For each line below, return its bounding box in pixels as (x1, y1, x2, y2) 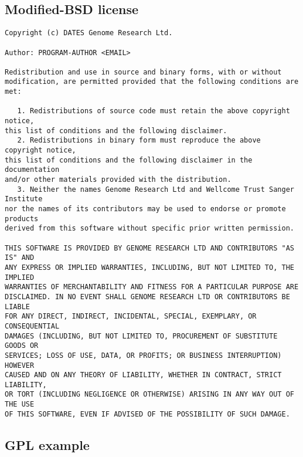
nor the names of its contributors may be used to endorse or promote (5, 205, 286, 214)
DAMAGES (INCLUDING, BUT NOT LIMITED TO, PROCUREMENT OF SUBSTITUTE (5, 331, 278, 340)
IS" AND (5, 253, 35, 262)
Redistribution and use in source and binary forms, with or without (5, 67, 282, 76)
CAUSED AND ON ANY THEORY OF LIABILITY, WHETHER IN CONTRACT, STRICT (5, 371, 282, 380)
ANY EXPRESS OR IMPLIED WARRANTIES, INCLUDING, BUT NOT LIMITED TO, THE (5, 263, 294, 272)
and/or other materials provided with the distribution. (5, 175, 231, 184)
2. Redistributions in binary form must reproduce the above (17, 136, 261, 145)
